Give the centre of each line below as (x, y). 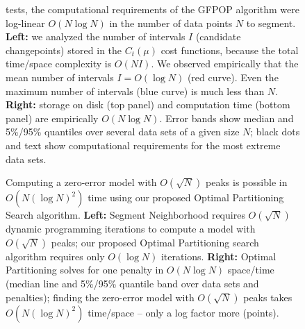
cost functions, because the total (230, 50)
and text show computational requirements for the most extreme (143, 145)
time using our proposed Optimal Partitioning (186, 197)
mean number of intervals (60, 77)
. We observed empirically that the (225, 64)
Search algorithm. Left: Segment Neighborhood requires (125, 215)
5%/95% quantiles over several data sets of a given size (123, 132)
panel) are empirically (52, 118)
